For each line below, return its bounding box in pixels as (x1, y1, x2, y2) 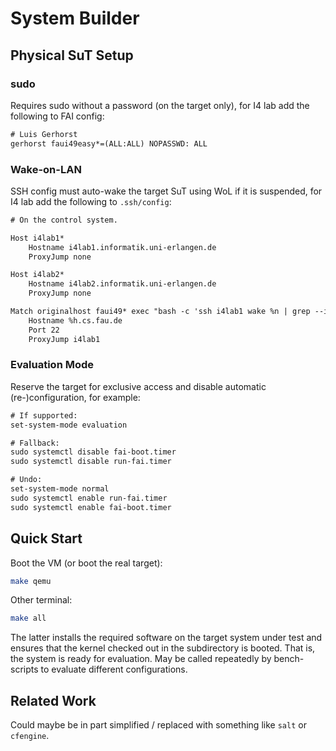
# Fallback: (10, 438, 60, 448)
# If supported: (10, 410, 78, 421)
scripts (10, 663, 39, 676)
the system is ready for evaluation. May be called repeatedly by (10, 653, 272, 665)
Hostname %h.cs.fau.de (28, 315, 123, 326)
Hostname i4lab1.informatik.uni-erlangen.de (28, 242, 217, 252)
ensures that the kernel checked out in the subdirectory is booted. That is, (10, 642, 316, 654)
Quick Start (10, 530, 83, 547)
